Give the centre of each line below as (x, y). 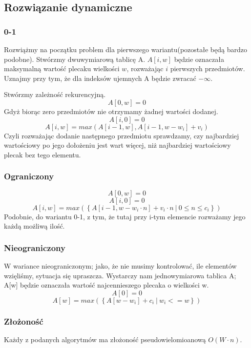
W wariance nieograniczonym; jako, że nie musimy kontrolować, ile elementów (120, 265)
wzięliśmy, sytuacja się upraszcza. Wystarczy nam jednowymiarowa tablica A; (120, 275)
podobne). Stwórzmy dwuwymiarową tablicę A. (75, 59)
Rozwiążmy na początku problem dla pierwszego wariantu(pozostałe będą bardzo (125, 49)
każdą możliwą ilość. (34, 226)
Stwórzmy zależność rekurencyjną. (55, 94)
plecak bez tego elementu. (42, 154)
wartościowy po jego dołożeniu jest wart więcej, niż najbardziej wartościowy (117, 145)
